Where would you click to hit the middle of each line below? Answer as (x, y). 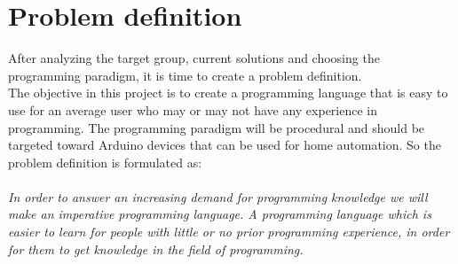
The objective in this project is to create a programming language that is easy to (228, 93)
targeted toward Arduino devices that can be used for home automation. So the (225, 145)
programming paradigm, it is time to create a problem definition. (185, 75)
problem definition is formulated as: (105, 162)
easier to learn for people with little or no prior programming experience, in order (229, 232)
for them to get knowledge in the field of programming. (156, 248)
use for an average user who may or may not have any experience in (193, 109)
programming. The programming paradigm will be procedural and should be (217, 127)
